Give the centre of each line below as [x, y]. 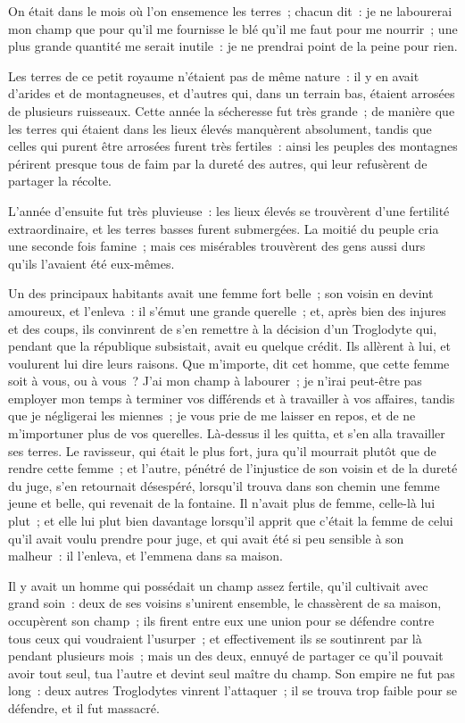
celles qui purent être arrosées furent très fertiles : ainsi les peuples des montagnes [233, 146]
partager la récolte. [60, 181]
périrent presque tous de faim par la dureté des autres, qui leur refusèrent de [218, 163]
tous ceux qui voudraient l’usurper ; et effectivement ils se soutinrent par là [215, 638]
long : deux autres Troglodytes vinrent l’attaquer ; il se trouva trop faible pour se [233, 690]
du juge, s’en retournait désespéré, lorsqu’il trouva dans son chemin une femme [224, 485]
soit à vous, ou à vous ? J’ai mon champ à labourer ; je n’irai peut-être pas [215, 381]
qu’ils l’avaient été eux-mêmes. [91, 263]
